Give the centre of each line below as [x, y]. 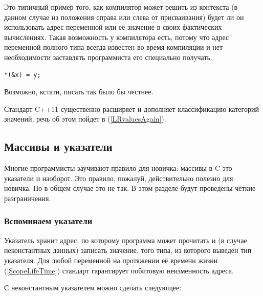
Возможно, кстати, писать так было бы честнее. [79, 92]
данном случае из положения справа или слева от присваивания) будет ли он [124, 17]
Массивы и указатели [58, 146]
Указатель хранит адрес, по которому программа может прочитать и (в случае [126, 240]
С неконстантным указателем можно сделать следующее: [93, 288]
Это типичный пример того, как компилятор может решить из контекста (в [121, 7]
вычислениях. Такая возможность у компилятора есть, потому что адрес [117, 37]
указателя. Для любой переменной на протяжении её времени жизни [111, 260]
